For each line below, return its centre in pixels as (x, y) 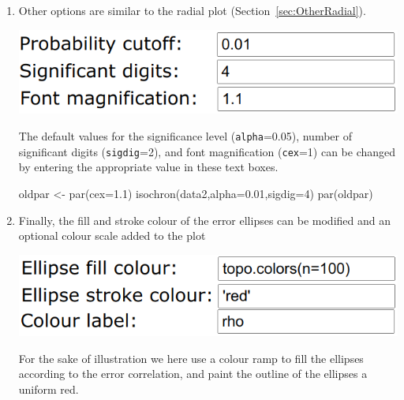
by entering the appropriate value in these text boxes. (148, 167)
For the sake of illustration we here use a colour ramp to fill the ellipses (191, 358)
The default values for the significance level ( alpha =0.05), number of (185, 136)
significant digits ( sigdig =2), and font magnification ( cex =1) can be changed (207, 151)
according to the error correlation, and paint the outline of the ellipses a (193, 374)
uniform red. (49, 389)
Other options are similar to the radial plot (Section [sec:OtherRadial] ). (192, 10)
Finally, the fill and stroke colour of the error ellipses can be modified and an (205, 220)
